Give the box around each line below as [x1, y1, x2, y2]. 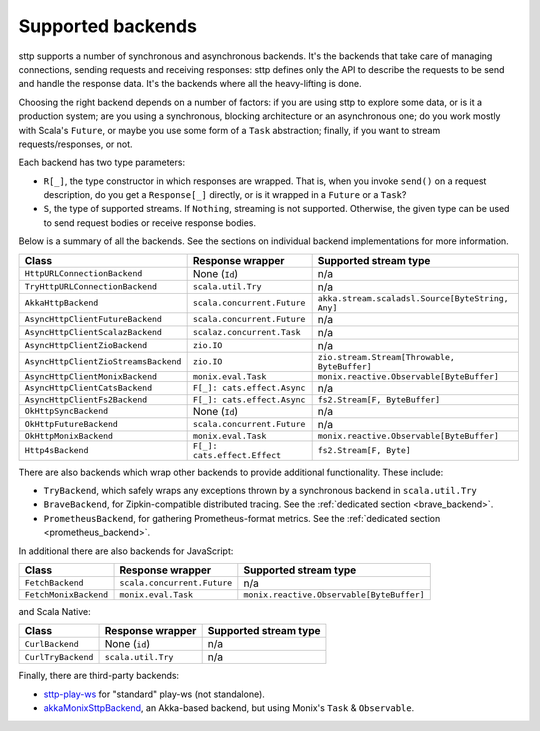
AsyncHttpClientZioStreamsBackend [24, 356, 182, 367]
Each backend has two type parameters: [18, 156, 185, 169]
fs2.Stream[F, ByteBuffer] [317, 394, 441, 405]
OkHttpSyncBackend [24, 406, 109, 417]
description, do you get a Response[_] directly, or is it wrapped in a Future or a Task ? [43, 189, 407, 201]
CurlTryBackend [24, 651, 94, 662]
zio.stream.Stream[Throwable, [317, 351, 455, 362]
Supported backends [18, 15, 197, 37]
